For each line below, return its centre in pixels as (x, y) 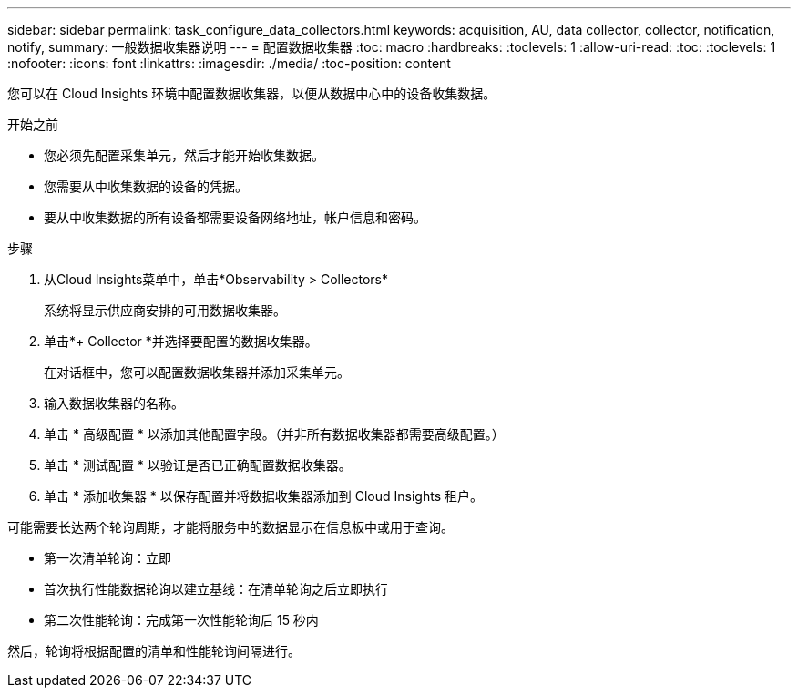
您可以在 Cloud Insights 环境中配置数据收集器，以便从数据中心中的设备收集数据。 (252, 93)
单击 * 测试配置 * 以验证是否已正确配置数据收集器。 (198, 465)
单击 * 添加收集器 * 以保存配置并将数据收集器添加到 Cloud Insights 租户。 (263, 496)
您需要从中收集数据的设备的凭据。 (146, 186)
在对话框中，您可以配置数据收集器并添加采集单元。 (197, 372)
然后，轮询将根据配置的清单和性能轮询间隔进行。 (154, 651)
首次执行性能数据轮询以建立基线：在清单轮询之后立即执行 (216, 589)
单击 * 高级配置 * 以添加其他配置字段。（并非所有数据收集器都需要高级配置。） (274, 434)
